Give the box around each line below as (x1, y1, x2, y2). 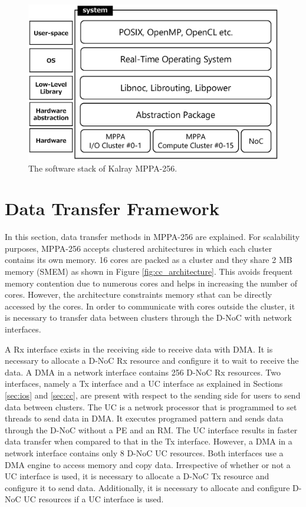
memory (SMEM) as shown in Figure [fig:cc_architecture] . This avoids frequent (5, 265, 293, 278)
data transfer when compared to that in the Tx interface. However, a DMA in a (5, 435, 292, 447)
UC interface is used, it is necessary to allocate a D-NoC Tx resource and (5, 470, 269, 482)
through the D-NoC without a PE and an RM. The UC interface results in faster (5, 423, 298, 436)
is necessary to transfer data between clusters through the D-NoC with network (5, 311, 292, 324)
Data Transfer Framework (5, 196, 219, 220)
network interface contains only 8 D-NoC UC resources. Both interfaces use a (5, 446, 284, 459)
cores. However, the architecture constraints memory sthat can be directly (5, 288, 272, 301)
